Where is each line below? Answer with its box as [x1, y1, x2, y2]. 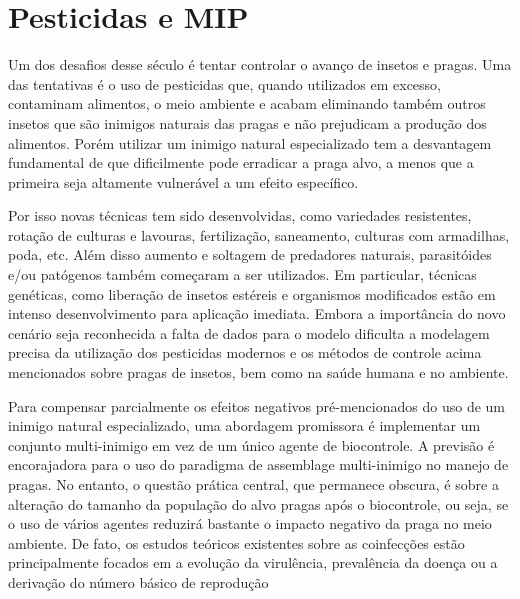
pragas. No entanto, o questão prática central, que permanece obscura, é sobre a [8, 474, 499, 494]
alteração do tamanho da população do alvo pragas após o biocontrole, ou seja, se [8, 493, 509, 514]
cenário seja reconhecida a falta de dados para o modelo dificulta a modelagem [8, 322, 490, 343]
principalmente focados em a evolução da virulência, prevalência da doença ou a [8, 552, 498, 573]
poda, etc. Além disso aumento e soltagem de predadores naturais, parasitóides [8, 244, 492, 265]
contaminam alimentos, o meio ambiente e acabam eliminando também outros [8, 93, 486, 114]
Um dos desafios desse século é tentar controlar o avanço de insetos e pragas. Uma [8, 54, 512, 75]
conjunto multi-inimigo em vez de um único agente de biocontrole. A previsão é [8, 434, 495, 455]
